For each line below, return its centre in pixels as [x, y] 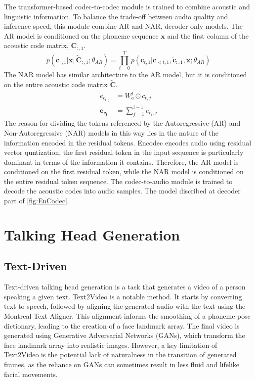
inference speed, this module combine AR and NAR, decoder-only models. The [123, 26]
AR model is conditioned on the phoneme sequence [81, 35]
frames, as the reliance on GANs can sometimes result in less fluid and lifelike [122, 364]
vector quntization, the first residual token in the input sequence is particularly [124, 152]
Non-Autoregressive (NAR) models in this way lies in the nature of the [111, 132]
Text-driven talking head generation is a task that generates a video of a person [125, 287]
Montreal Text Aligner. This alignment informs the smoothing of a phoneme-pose [127, 316]
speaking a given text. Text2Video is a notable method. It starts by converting [123, 296]
